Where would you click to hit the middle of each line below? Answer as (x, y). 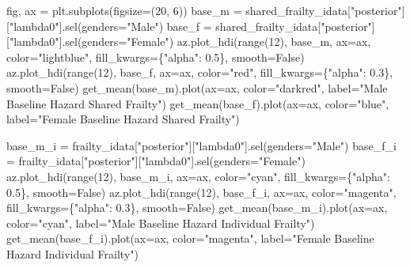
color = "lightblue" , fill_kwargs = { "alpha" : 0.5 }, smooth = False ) (156, 57)
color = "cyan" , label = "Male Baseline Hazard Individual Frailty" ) (161, 223)
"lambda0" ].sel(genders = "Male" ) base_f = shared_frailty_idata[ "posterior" (190, 26)
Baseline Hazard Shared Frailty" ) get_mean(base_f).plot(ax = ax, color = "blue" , (198, 103)
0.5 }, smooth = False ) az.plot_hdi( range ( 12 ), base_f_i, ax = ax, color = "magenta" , (201, 192)
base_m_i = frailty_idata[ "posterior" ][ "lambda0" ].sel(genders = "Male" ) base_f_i (201, 145)
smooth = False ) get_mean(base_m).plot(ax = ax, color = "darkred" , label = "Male (197, 87)
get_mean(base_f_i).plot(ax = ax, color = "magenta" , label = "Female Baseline (190, 238)
